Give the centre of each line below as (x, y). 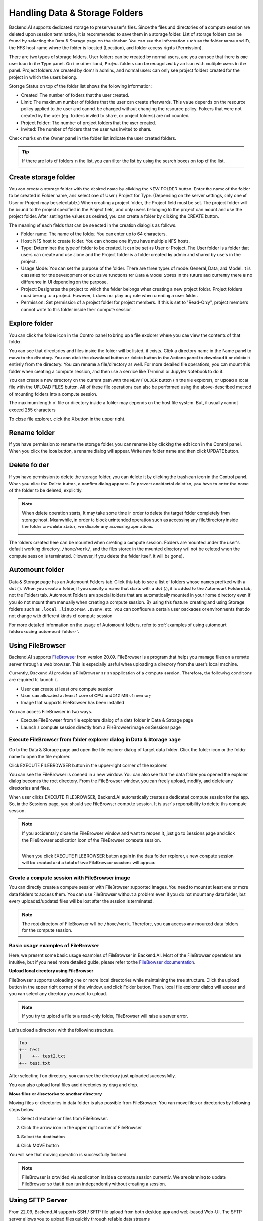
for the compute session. (47, 930)
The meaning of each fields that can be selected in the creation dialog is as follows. (93, 225)
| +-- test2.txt (42, 1056)
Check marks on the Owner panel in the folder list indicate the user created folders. (93, 138)
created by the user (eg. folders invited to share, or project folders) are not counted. (105, 116)
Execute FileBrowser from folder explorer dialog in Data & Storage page (95, 740)
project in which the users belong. (43, 77)
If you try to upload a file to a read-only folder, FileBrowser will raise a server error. (105, 1016)
